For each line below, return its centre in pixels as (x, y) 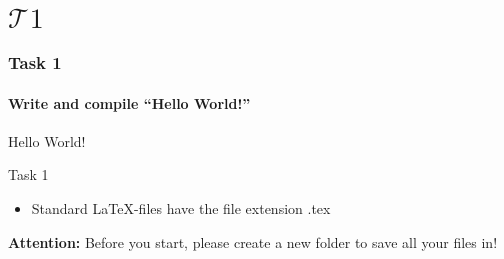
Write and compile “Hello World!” (129, 102)
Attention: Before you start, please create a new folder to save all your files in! (253, 241)
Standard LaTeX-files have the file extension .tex (181, 208)
